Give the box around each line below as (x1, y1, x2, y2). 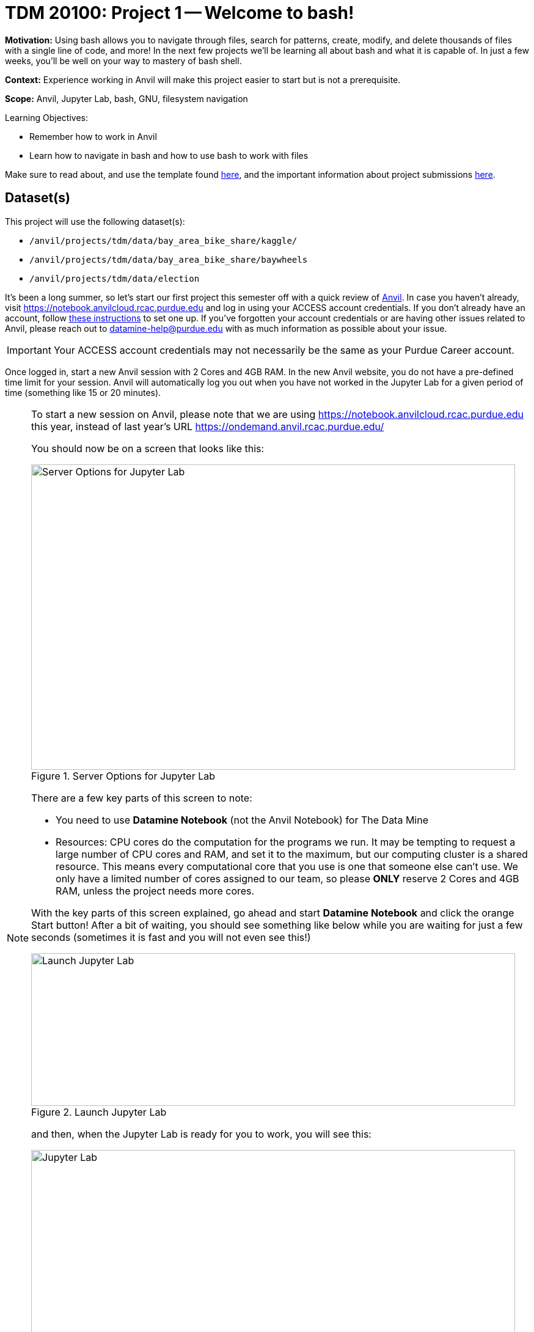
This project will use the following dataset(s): (5, 216, 185, 227)
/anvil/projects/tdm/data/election (29, 273, 200, 284)
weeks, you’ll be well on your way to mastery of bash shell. (5, 55, 242, 66)
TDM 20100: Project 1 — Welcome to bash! (5, 2, 354, 23)
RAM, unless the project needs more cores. (56, 884, 255, 897)
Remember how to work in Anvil (29, 131, 157, 142)
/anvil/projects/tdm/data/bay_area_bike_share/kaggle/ (29, 235, 298, 246)
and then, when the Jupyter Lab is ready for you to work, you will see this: (31, 1127, 371, 1140)
